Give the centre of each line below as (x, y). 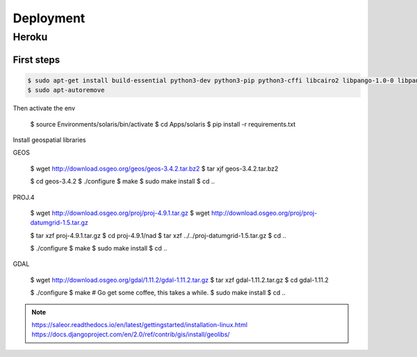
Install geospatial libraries (49, 140)
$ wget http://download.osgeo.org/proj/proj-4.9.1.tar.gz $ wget (120, 213)
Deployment (49, 18)
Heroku (30, 37)
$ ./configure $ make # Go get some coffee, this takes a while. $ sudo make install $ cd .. (158, 293)
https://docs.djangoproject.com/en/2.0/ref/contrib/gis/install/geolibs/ (131, 335)
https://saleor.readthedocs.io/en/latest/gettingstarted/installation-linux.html (140, 325)
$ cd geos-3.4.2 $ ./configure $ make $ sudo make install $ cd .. (123, 182)
